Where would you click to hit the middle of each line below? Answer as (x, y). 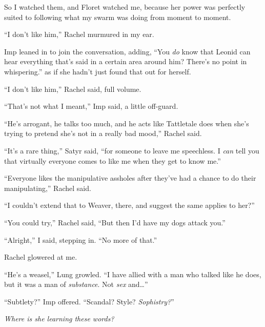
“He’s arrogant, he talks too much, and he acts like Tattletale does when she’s (127, 123)
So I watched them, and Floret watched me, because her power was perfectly (125, 7)
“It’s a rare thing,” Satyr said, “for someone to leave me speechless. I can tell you (132, 150)
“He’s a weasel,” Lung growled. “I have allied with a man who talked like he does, (133, 274)
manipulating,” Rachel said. (48, 188)
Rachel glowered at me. (41, 257)
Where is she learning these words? (59, 319)
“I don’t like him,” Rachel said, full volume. (73, 89)
